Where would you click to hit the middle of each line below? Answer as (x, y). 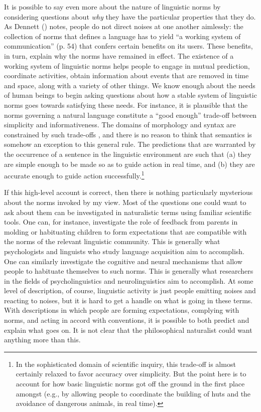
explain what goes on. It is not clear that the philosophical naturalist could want (128, 330)
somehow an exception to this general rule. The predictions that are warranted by (130, 144)
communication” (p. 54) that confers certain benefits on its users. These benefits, (128, 46)
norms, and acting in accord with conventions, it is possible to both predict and (127, 320)
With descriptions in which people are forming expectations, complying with (122, 310)
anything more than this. (42, 340)
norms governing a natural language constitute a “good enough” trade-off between (130, 115)
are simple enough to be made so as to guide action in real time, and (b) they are (129, 164)
